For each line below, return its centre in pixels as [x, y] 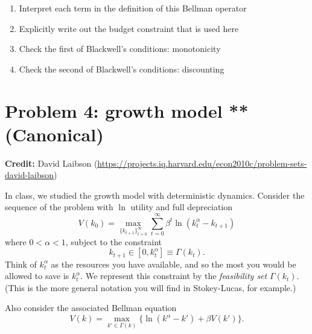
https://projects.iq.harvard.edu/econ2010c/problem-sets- [202, 163]
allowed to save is [37, 276]
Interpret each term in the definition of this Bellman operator [133, 8]
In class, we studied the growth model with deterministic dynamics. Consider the [155, 195]
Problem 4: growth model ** [127, 110]
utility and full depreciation [182, 207]
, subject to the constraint [114, 241]
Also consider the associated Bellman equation [91, 308]
